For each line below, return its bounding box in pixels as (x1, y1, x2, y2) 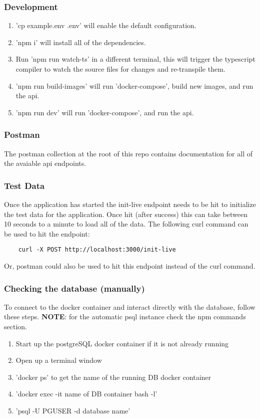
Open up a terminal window (15, 355, 102, 365)
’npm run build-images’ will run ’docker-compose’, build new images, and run (15, 80, 253, 91)
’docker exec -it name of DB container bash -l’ (15, 388, 157, 399)
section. (4, 321, 27, 332)
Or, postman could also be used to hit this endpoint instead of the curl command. (4, 261, 255, 271)
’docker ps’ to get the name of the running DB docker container (15, 371, 211, 382)
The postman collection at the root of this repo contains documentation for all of (4, 148, 252, 158)
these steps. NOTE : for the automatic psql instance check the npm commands (4, 311, 246, 322)
